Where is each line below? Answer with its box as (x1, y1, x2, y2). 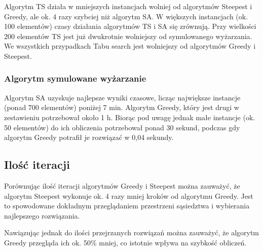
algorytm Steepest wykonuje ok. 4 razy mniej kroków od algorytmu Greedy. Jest (4, 190, 253, 201)
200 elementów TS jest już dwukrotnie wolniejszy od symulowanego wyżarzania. (4, 30, 252, 41)
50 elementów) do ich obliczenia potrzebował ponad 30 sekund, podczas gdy (4, 122, 240, 132)
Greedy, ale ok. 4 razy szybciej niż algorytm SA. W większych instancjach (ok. (4, 11, 248, 21)
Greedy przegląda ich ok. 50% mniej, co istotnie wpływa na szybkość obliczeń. (4, 237, 247, 247)
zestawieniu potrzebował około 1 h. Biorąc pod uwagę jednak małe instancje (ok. (4, 112, 255, 122)
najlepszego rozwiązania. (4, 210, 80, 221)
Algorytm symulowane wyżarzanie (4, 72, 146, 85)
